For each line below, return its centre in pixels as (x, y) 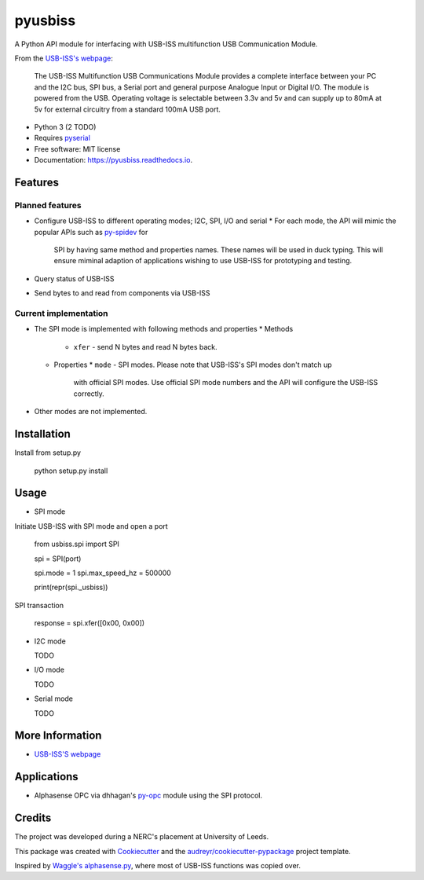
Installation (42, 434)
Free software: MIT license (77, 148)
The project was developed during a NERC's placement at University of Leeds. (142, 837)
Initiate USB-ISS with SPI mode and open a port (91, 526)
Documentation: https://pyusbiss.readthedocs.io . (113, 160)
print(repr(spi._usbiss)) (71, 587)
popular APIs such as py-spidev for (91, 232)
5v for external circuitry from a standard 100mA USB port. (128, 109)
